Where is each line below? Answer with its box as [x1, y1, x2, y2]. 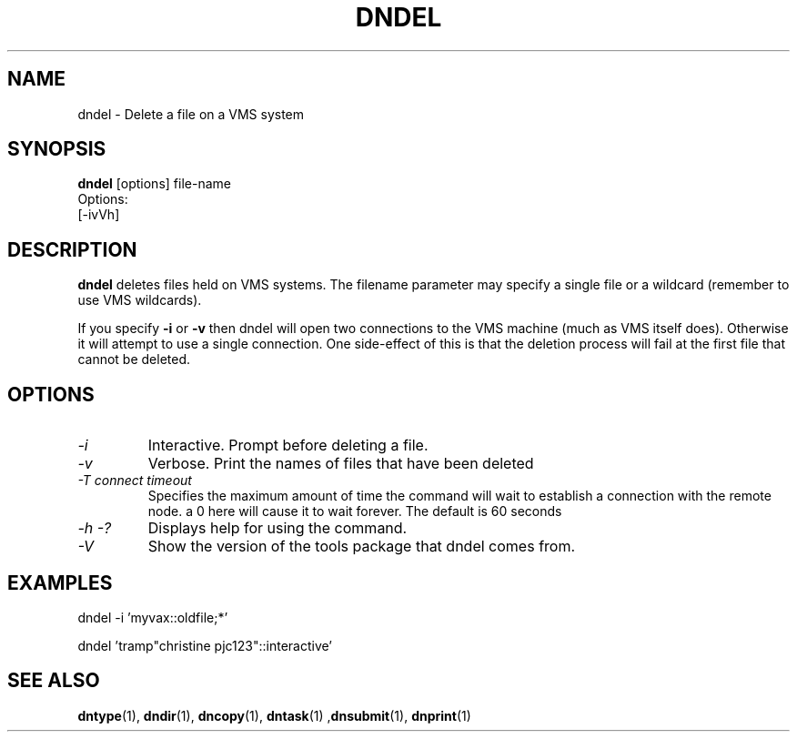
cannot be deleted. [77, 351, 191, 368]
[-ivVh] [77, 207, 120, 223]
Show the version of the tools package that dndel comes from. [147, 537, 576, 556]
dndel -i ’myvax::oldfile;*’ [77, 609, 228, 625]
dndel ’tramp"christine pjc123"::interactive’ [77, 637, 333, 653]
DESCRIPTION [7, 238, 137, 261]
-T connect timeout [77, 472, 192, 489]
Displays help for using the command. [147, 519, 408, 538]
